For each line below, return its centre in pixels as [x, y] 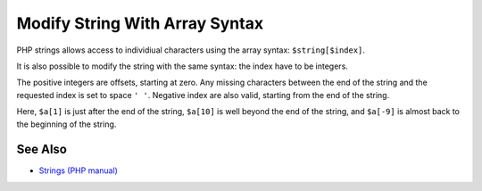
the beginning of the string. [66, 124]
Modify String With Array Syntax [140, 23]
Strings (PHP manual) [78, 170]
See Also [42, 149]
